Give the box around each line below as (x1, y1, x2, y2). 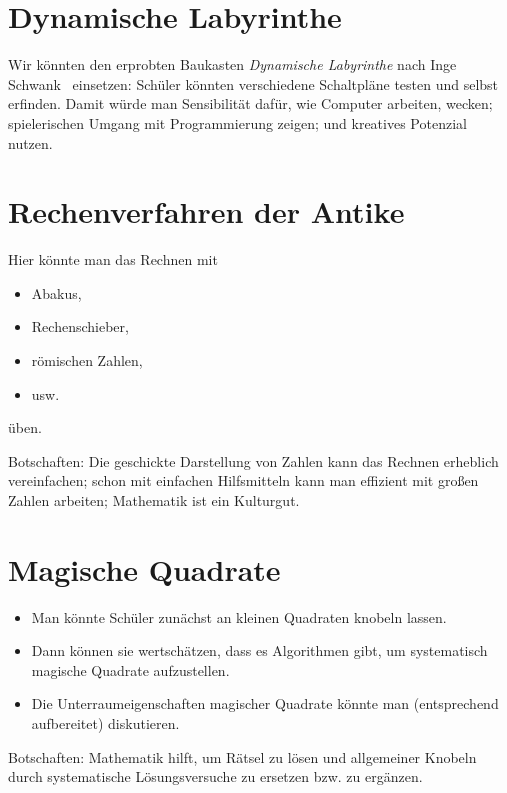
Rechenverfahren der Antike (8, 191, 405, 232)
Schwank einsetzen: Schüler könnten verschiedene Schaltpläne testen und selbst (8, 73, 499, 94)
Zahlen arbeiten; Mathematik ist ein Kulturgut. (8, 489, 300, 510)
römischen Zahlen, (31, 350, 143, 370)
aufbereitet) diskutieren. (31, 713, 180, 734)
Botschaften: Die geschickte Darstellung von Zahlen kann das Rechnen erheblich (8, 450, 499, 471)
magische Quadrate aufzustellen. (31, 659, 230, 680)
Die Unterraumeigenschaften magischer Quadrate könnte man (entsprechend (31, 693, 499, 714)
